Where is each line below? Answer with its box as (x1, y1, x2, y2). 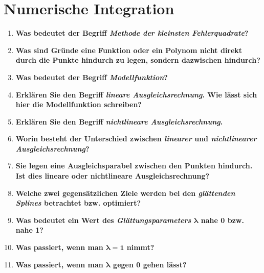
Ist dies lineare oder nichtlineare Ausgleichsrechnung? (15, 170, 210, 181)
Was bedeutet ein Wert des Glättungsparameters (15, 214, 191, 225)
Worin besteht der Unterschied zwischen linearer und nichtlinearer (15, 133, 257, 144)
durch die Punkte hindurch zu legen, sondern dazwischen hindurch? (15, 55, 260, 65)
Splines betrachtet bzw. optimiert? (15, 197, 141, 208)
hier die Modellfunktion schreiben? (15, 99, 142, 110)
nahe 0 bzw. (201, 214, 244, 225)
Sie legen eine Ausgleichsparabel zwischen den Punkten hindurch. (15, 160, 253, 171)
